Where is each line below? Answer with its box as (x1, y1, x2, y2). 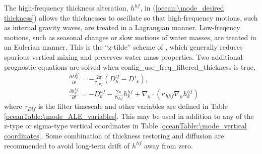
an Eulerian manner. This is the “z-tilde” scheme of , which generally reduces (4, 42, 243, 52)
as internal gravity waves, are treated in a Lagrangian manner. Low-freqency (4, 22, 240, 33)
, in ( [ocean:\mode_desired (140, 3, 224, 13)
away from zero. (144, 140, 193, 150)
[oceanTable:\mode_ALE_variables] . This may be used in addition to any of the (4, 110, 254, 121)
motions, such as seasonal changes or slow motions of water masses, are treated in (4, 32, 256, 42)
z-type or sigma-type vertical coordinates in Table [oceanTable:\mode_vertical (4, 120, 247, 131)
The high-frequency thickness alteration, (4, 3, 128, 13)
